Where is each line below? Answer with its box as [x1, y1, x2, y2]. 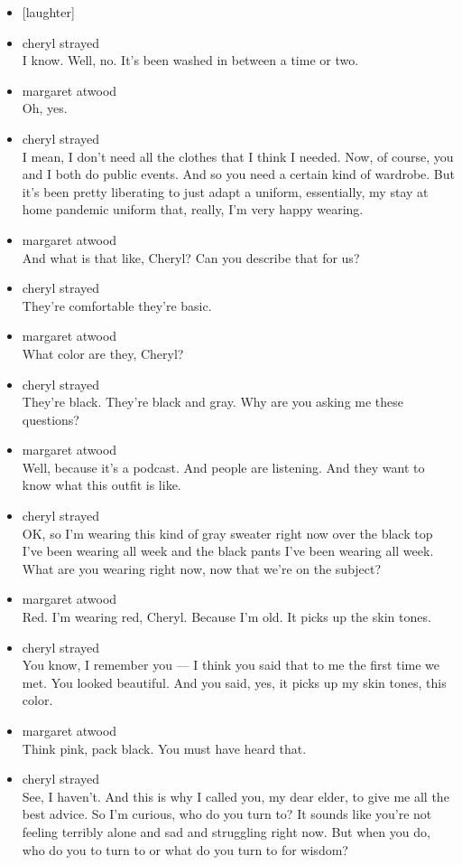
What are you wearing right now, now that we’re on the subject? [22, 559, 382, 578]
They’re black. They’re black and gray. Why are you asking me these [22, 392, 404, 411]
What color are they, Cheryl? [22, 343, 184, 362]
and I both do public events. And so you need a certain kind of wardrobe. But [22, 165, 456, 183]
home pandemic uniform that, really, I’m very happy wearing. [22, 200, 364, 219]
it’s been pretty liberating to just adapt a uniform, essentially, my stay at [22, 182, 429, 201]
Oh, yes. [22, 99, 68, 118]
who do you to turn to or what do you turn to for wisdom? [22, 840, 348, 859]
